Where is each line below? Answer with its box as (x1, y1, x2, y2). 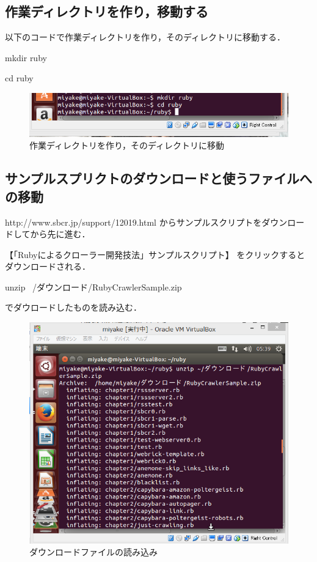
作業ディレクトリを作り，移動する (5, 2, 209, 21)
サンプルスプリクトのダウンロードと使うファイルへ (5, 169, 312, 188)
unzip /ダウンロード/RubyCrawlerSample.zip (5, 280, 182, 293)
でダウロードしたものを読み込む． (5, 301, 142, 314)
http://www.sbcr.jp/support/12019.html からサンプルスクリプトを (5, 215, 262, 228)
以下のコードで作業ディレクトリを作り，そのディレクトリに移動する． (5, 31, 286, 43)
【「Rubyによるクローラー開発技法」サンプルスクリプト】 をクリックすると (5, 248, 305, 261)
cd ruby (5, 72, 34, 84)
